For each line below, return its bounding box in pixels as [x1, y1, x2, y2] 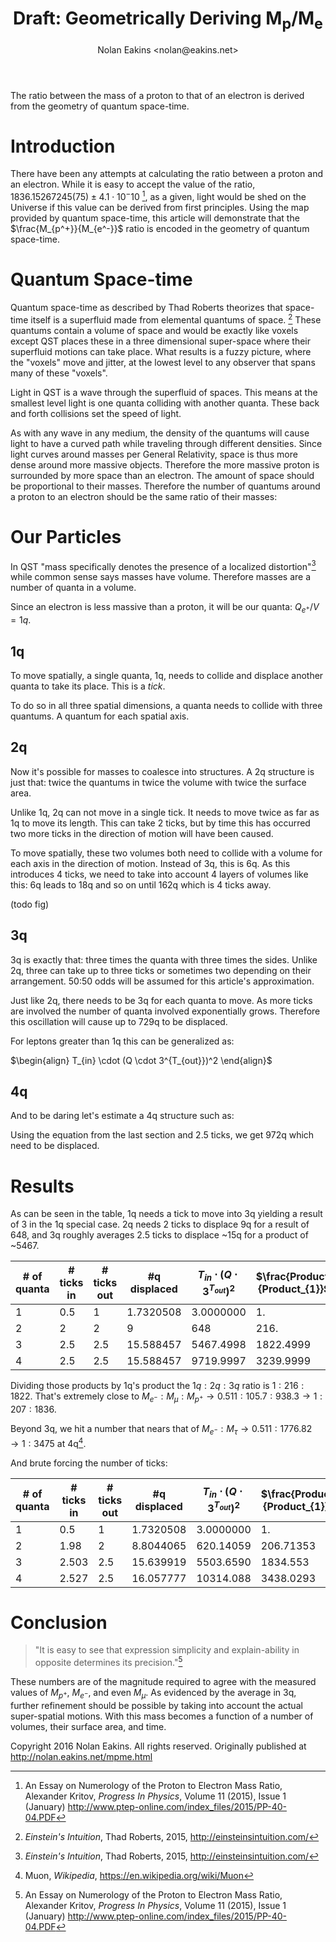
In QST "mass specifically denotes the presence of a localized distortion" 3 [10, 558, 317, 572]
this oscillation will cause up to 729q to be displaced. [10, 1015, 228, 1027]
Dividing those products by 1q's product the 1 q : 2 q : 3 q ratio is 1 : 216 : [10, 1380, 305, 1392]
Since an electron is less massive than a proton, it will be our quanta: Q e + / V [10, 601, 320, 616]
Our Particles [10, 525, 122, 548]
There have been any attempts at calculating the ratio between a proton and [10, 168, 324, 180]
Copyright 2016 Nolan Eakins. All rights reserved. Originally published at [10, 1740, 307, 1752]
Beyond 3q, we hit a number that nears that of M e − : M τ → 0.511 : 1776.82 [10, 1423, 313, 1437]
